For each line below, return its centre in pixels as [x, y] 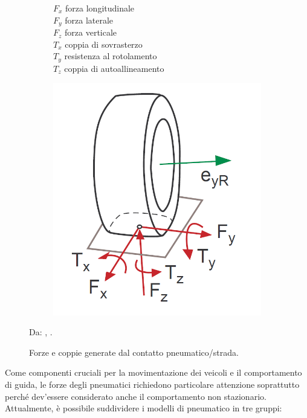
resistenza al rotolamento [111, 56]
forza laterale [89, 20]
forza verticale [91, 32]
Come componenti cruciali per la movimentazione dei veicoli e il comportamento [153, 372]
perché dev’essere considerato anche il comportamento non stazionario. [136, 396]
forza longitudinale [100, 8]
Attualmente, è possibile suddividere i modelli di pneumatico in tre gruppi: [144, 408]
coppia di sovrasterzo [104, 44]
